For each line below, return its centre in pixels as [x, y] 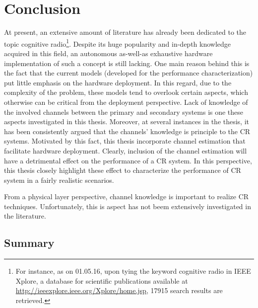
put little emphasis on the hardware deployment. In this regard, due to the [118, 82]
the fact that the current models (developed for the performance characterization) [129, 73]
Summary [29, 243]
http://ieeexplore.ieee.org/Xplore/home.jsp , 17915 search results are [119, 290]
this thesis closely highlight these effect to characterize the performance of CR [123, 170]
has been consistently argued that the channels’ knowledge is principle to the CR [127, 131]
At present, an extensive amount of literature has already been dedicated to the [125, 32]
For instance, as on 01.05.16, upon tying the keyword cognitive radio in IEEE [133, 271]
